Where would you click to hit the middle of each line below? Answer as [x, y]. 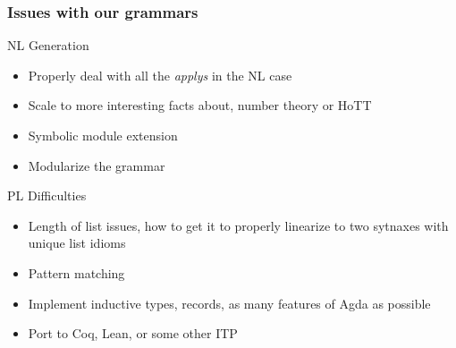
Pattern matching [76, 272]
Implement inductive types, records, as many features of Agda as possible [229, 303]
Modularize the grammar [97, 165]
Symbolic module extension [103, 135]
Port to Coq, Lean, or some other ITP [133, 333]
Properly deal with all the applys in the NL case [160, 75]
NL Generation [48, 45]
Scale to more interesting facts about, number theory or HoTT [200, 105]
